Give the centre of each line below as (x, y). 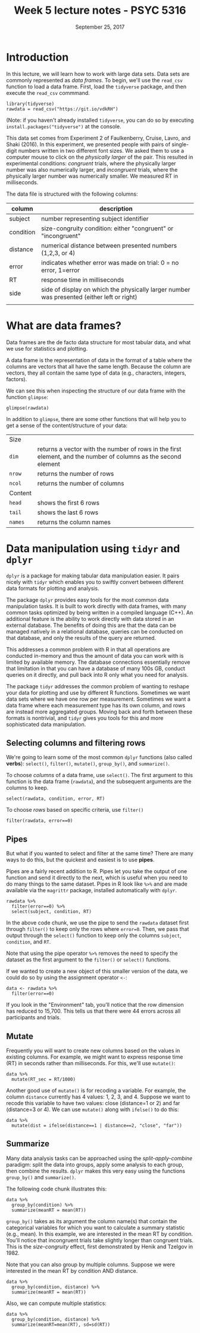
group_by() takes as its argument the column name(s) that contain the (92, 1221)
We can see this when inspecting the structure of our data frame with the (96, 391)
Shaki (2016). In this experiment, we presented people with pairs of (88, 144)
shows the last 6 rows (68, 512)
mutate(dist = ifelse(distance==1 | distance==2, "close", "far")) (97, 1125)
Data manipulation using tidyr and (93, 548)
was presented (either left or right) (90, 297)
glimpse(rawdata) (28, 408)
